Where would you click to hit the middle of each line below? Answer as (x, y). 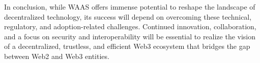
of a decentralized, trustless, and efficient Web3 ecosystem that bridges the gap (127, 46)
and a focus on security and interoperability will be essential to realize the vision (130, 36)
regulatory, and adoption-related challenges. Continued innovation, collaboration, (130, 26)
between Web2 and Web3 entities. (57, 56)
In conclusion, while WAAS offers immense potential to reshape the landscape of (130, 7)
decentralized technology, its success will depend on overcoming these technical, (128, 16)
